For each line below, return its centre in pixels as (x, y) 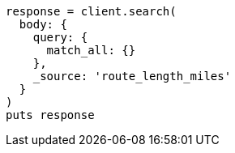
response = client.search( (91, 11)
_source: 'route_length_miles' (132, 76)
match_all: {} (91, 50)
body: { (43, 24)
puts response (50, 115)
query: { (60, 37)
